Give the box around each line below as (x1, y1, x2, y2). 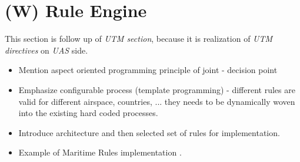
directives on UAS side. (5, 44, 88, 56)
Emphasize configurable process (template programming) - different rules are (18, 83, 295, 95)
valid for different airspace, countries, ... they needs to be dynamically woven (18, 95, 295, 107)
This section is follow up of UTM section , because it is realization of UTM (5, 32, 273, 45)
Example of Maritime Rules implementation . (18, 146, 182, 158)
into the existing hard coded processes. (18, 107, 158, 119)
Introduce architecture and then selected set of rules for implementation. (18, 126, 280, 138)
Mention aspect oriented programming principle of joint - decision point (18, 64, 278, 76)
